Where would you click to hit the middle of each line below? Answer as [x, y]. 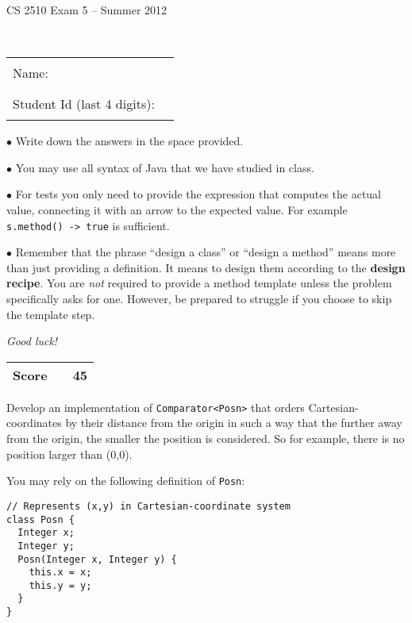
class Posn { [40, 519]
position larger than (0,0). [69, 454]
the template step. [51, 314]
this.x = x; [60, 573]
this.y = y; [60, 585]
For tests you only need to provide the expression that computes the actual [198, 194]
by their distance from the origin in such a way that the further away [234, 423]
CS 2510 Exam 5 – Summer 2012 [87, 10]
